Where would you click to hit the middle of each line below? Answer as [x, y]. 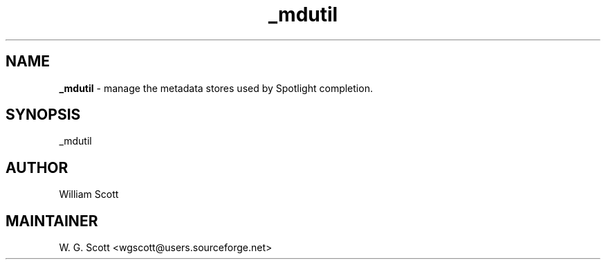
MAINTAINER [52, 221]
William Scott [89, 194]
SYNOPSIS [43, 115]
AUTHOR [37, 167]
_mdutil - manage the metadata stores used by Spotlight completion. [216, 88]
